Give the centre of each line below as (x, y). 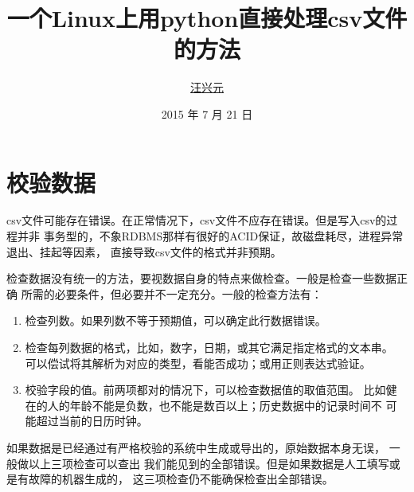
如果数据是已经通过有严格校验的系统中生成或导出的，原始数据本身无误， (196, 447)
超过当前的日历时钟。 (92, 421)
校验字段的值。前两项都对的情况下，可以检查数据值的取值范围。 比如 (205, 390)
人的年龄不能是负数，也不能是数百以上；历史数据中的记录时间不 (215, 405)
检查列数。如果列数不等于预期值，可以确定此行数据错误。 (176, 320)
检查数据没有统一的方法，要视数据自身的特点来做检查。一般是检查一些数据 (201, 278)
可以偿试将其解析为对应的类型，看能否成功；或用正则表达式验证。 (198, 363)
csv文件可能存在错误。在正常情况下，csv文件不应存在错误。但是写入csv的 (197, 220)
